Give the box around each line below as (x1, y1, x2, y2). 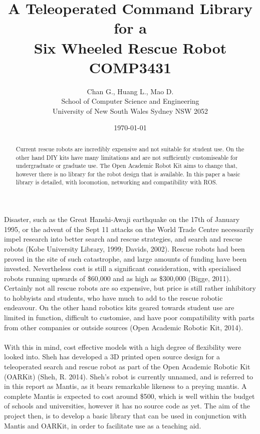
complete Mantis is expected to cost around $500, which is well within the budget (4, 390, 255, 401)
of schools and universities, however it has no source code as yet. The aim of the (4, 400, 250, 411)
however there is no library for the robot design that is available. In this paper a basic (16, 169, 240, 178)
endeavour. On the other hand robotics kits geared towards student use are (4, 302, 234, 313)
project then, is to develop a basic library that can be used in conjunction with (4, 410, 246, 421)
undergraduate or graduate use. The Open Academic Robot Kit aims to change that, (16, 161, 237, 170)
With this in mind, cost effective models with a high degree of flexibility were (4, 341, 241, 352)
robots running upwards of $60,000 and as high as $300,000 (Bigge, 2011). (4, 273, 231, 283)
